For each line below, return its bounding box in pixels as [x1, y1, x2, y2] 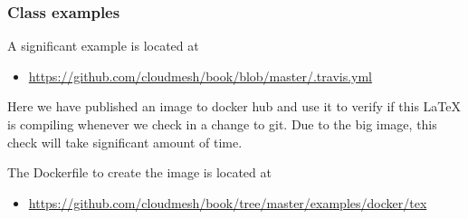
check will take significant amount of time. [7, 132, 243, 151]
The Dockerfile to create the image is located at [7, 163, 272, 182]
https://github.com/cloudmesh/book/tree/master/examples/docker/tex [28, 193, 427, 212]
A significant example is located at [7, 36, 199, 55]
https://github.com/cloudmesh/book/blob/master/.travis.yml [28, 66, 373, 85]
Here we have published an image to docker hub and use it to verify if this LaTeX [7, 97, 462, 116]
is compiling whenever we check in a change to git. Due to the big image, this [7, 115, 437, 133]
